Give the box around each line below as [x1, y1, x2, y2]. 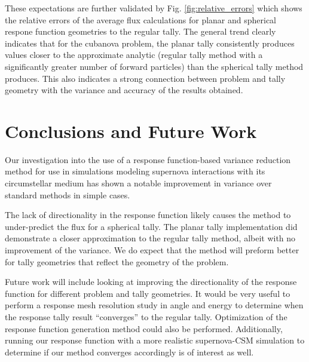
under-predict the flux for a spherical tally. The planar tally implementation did [5, 220, 298, 232]
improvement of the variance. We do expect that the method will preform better [5, 244, 299, 256]
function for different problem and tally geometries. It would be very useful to [5, 287, 290, 299]
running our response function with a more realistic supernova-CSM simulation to [5, 334, 305, 346]
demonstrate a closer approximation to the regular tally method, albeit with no [5, 232, 296, 244]
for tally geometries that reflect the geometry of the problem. [5, 255, 229, 268]
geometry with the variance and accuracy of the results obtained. [5, 84, 243, 96]
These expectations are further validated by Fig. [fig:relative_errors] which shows [5, 2, 302, 14]
